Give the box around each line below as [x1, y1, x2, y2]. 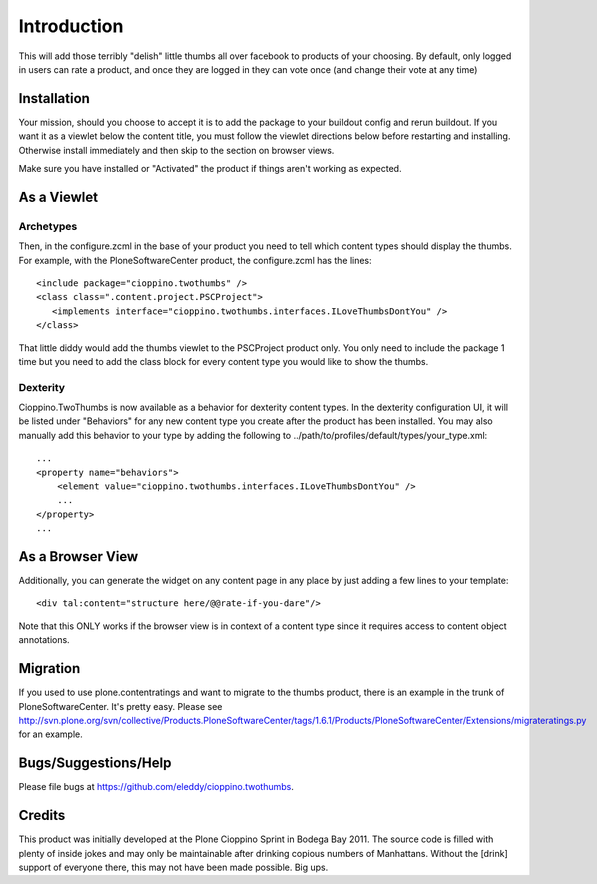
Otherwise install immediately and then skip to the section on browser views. [18, 144, 335, 156]
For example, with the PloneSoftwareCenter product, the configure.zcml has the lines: [18, 254, 372, 266]
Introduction [18, 15, 124, 37]
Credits [18, 807, 66, 824]
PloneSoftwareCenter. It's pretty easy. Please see [18, 700, 223, 712]
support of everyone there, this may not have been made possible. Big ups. [18, 861, 329, 873]
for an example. [18, 728, 84, 740]
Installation [18, 90, 90, 107]
